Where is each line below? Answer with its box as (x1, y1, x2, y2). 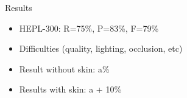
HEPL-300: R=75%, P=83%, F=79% (19, 21, 159, 34)
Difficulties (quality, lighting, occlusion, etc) (19, 42, 183, 55)
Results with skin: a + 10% (19, 83, 122, 96)
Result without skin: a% (19, 62, 110, 75)
